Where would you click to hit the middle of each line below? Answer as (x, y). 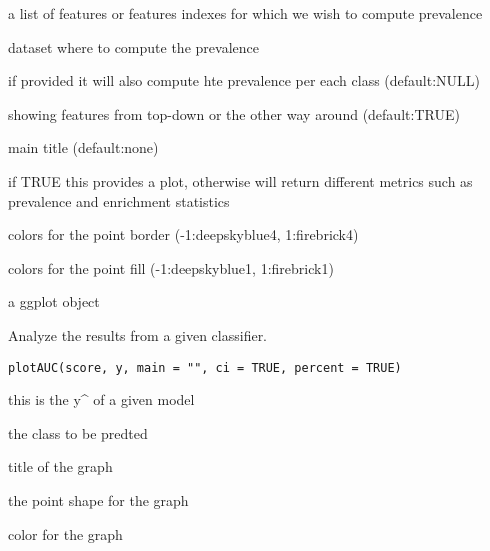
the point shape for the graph (98, 499)
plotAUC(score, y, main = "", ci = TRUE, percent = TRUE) (205, 367)
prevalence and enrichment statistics (119, 200)
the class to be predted (78, 432)
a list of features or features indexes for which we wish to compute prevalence (245, 13)
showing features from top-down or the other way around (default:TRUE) (234, 113)
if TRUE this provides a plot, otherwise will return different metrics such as (240, 180)
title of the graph (60, 466)
